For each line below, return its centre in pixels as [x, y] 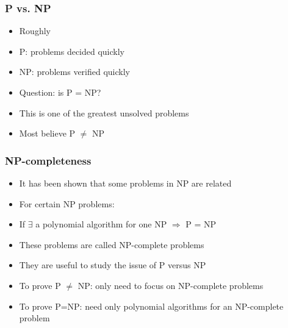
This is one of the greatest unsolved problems [104, 112]
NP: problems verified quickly [74, 72]
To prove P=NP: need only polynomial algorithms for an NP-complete [151, 306]
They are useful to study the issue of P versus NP [113, 265]
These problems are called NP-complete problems [112, 244]
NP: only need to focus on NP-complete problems [171, 285]
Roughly [35, 31]
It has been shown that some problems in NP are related [125, 183]
